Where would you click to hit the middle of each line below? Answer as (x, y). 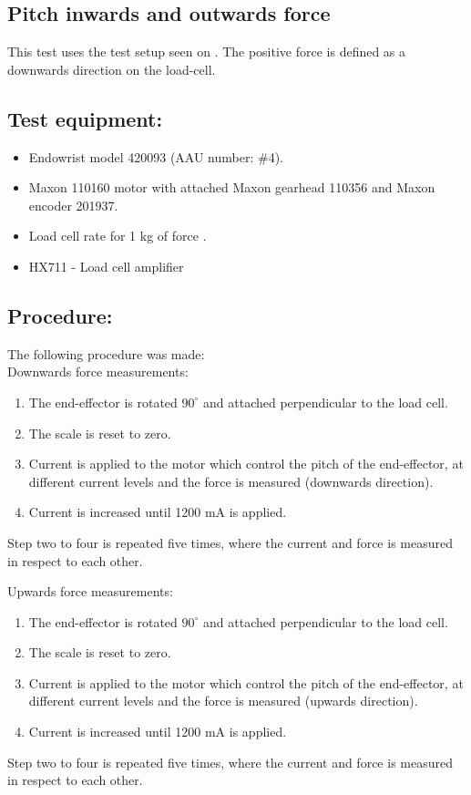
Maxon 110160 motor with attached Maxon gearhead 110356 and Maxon (232, 187)
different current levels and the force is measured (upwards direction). (223, 701)
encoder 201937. (73, 205)
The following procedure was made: (106, 353)
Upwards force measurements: (90, 591)
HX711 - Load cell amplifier (106, 266)
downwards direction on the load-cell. (112, 69)
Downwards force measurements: (98, 372)
